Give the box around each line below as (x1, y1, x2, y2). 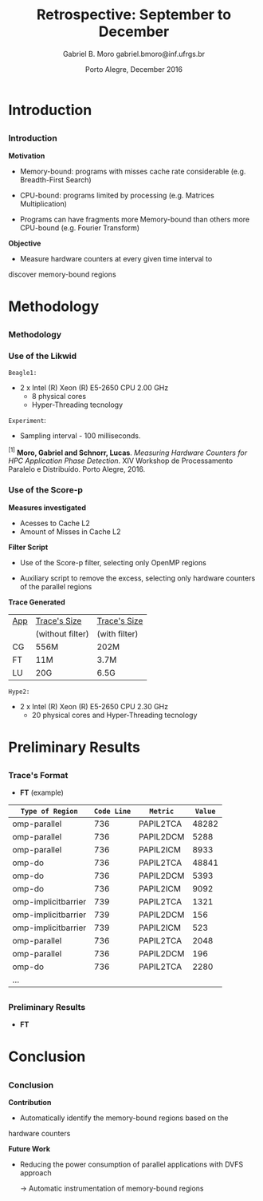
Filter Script (8, 542, 49, 552)
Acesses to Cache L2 (19, 518, 90, 528)
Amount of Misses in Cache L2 (19, 526, 121, 537)
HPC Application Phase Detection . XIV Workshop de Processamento (8, 456, 234, 465)
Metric (149, 807, 175, 816)
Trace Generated (8, 597, 65, 607)
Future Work (8, 1144, 50, 1154)
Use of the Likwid (8, 350, 77, 361)
